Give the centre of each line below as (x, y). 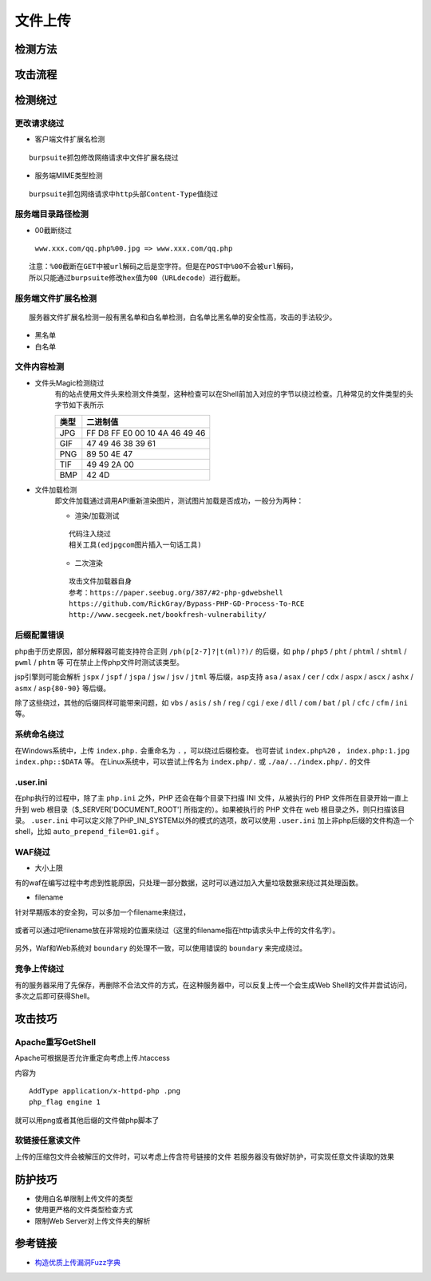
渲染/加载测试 (97, 516)
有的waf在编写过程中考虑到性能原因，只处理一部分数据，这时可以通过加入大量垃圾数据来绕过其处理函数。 (189, 883)
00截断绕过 (53, 230)
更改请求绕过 (40, 123)
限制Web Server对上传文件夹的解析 (93, 1220)
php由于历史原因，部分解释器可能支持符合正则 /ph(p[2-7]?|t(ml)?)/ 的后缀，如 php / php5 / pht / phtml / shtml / (211, 651)
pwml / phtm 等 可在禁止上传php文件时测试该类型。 (99, 662)
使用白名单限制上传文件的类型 (84, 1198)
